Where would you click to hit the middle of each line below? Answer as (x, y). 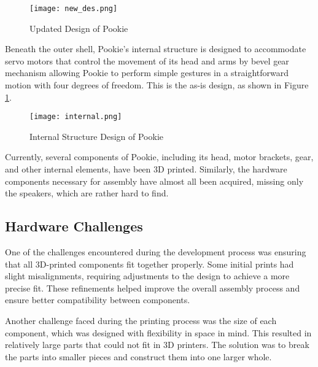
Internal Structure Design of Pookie (96, 136)
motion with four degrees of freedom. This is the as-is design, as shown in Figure (157, 85)
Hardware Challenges (74, 226)
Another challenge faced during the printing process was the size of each (141, 321)
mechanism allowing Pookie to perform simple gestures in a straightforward (147, 73)
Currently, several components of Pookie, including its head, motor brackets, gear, (159, 157)
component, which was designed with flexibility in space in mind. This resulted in (158, 332)
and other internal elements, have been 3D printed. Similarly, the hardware (146, 169)
